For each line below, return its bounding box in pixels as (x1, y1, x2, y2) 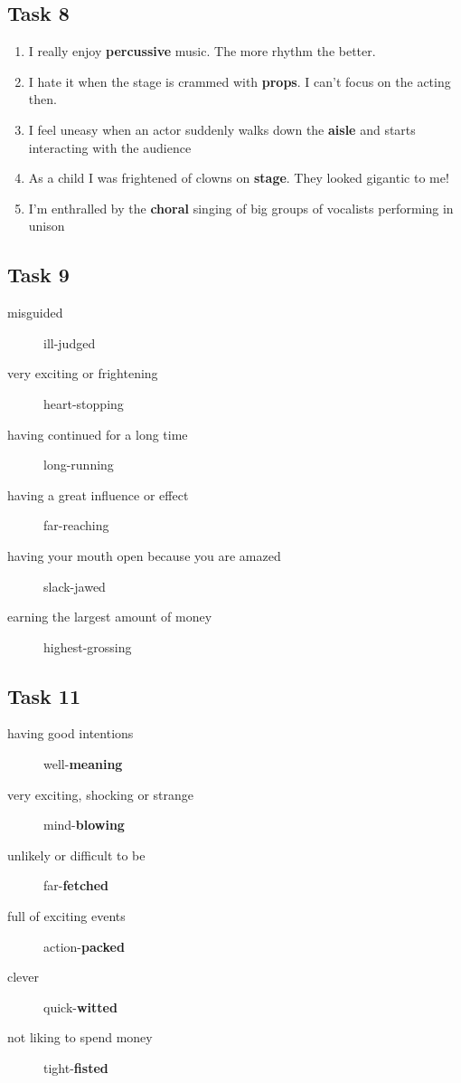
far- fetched (43, 876, 108, 895)
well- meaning (43, 755, 123, 774)
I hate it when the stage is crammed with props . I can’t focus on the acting (28, 71, 451, 90)
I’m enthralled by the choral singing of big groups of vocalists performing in (28, 198, 454, 217)
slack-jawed (43, 576, 106, 595)
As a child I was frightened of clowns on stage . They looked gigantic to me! (28, 168, 449, 187)
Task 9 (7, 261, 70, 289)
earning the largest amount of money (7, 607, 212, 626)
